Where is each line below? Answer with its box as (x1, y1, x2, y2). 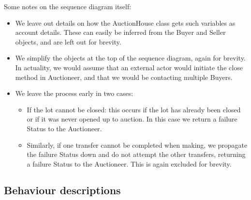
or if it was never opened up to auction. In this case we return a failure (27, 114, 237, 124)
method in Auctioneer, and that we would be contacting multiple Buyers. (15, 72, 233, 82)
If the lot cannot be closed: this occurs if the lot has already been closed (27, 104, 241, 114)
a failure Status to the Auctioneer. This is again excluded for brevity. (27, 158, 232, 169)
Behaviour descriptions (4, 182, 121, 197)
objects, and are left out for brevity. (15, 36, 121, 46)
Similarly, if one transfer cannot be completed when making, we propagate (27, 139, 248, 150)
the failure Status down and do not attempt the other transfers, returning (27, 149, 246, 159)
